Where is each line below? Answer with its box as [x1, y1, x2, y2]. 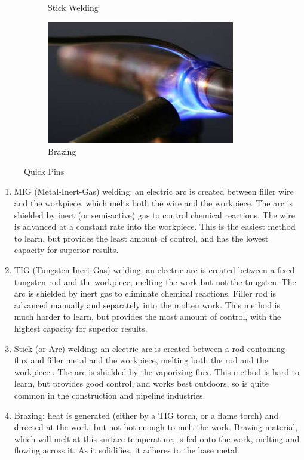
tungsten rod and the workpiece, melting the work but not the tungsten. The [14, 275, 296, 288]
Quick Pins [24, 165, 65, 177]
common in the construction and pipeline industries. [14, 388, 205, 401]
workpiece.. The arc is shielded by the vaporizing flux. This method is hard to [14, 365, 300, 378]
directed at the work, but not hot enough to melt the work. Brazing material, [14, 421, 298, 433]
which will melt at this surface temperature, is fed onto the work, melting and [14, 432, 300, 444]
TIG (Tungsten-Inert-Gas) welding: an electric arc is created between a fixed [14, 263, 295, 276]
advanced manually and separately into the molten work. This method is [14, 298, 280, 311]
